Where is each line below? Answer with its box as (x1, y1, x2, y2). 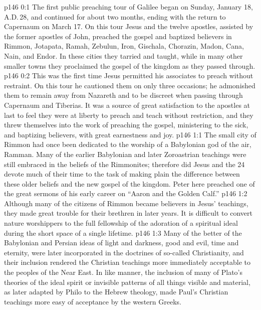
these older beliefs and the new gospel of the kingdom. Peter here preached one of (4, 178, 255, 189)
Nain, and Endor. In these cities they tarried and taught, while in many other (4, 50, 243, 61)
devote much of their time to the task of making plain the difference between (4, 169, 240, 179)
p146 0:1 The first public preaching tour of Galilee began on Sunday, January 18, (4, 2, 253, 12)
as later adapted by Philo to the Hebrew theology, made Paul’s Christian (4, 286, 228, 297)
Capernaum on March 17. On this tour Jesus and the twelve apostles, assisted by (4, 21, 253, 32)
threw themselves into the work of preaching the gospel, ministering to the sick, (4, 119, 248, 130)
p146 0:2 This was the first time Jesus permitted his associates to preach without (4, 70, 253, 81)
